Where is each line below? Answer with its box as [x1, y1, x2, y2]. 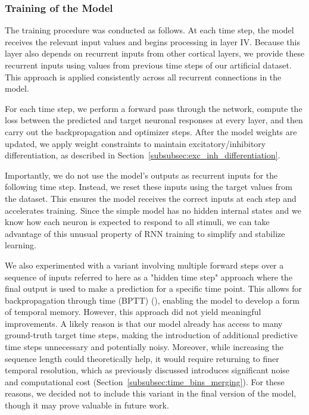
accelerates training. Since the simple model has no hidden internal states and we [5, 204, 301, 216]
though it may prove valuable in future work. [5, 399, 169, 411]
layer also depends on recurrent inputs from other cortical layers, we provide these [5, 47, 305, 60]
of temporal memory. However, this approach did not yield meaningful [5, 305, 261, 318]
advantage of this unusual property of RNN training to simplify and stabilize [5, 227, 285, 239]
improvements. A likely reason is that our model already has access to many [5, 317, 283, 329]
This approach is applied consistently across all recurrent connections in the [5, 70, 282, 83]
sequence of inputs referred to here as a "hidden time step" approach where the [5, 270, 293, 283]
